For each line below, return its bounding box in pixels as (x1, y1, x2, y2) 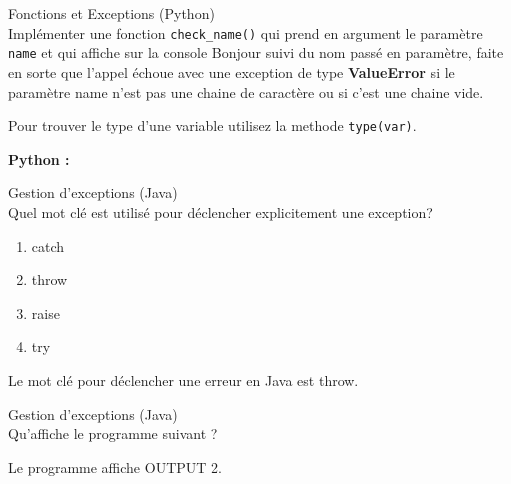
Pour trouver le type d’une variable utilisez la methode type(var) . (8, 115, 417, 136)
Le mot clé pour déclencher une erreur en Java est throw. (8, 369, 359, 390)
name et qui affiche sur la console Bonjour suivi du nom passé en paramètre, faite (8, 42, 504, 63)
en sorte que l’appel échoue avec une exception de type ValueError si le (8, 61, 455, 82)
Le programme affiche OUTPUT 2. (8, 456, 222, 477)
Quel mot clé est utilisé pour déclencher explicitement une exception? (8, 201, 433, 222)
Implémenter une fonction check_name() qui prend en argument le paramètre (8, 22, 483, 43)
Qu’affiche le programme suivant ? (8, 423, 218, 444)
